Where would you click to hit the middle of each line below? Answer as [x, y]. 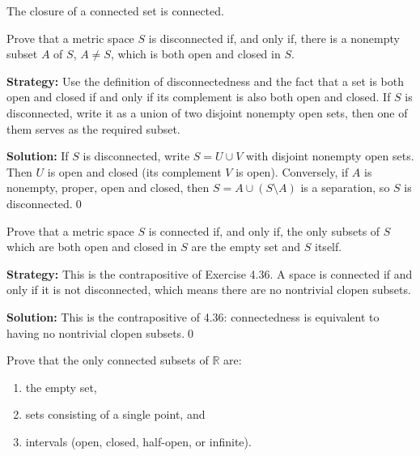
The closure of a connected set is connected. [115, 11]
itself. [329, 247]
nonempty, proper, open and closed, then [108, 188]
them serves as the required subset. [93, 128]
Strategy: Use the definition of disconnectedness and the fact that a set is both [205, 81]
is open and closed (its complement [134, 171]
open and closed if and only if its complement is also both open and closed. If [199, 97]
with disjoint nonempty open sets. [330, 156]
